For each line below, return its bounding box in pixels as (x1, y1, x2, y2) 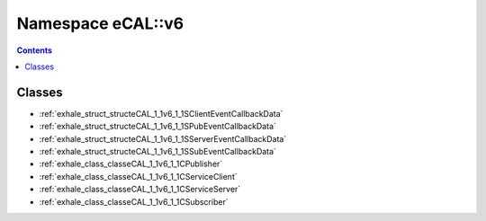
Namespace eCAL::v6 (16, 13, 184, 33)
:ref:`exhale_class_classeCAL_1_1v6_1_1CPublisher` (39, 158, 223, 170)
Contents (16, 45, 53, 56)
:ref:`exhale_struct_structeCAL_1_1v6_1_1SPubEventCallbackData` (39, 121, 276, 132)
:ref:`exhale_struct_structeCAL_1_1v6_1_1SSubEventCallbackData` (39, 146, 276, 157)
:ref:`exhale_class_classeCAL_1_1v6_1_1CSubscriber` (39, 196, 229, 207)
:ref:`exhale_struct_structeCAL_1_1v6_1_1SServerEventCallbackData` (39, 133, 287, 144)
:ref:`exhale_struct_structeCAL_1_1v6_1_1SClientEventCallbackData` (39, 108, 283, 119)
